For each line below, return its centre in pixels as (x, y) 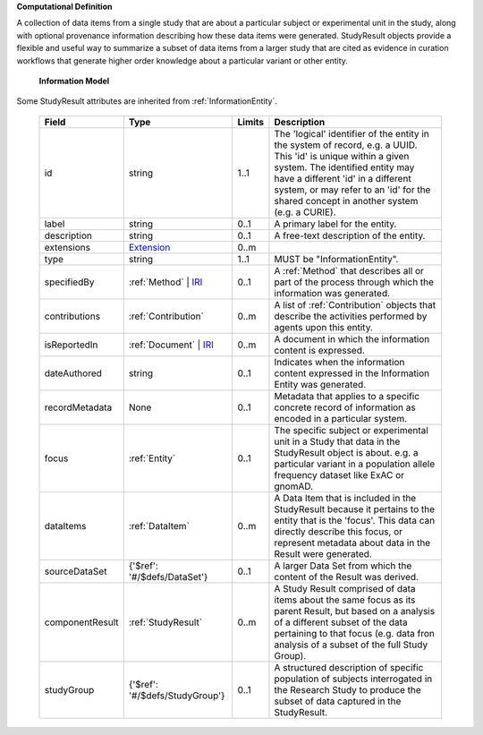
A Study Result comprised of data (345, 588)
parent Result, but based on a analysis (355, 611)
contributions (72, 316)
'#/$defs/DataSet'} (168, 577)
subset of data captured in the (338, 701)
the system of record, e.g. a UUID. (346, 145)
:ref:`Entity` (152, 458)
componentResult (81, 622)
